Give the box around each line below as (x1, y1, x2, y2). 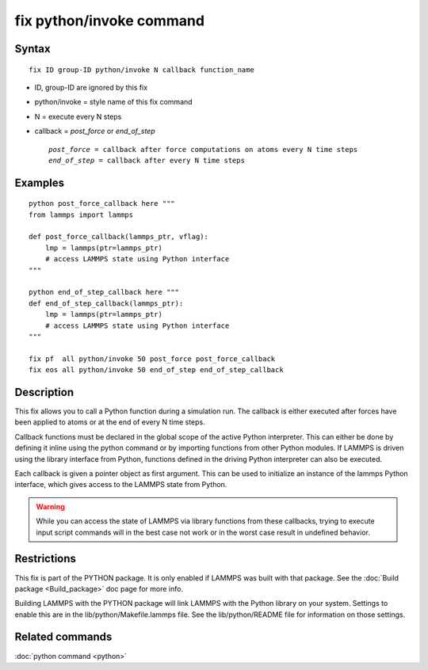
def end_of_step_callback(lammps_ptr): (29, 299, 184, 308)
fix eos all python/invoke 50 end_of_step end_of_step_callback (29, 365, 285, 375)
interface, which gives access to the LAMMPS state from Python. (14, 480, 227, 489)
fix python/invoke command (14, 12, 205, 29)
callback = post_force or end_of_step (34, 127, 155, 136)
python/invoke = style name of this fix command (34, 97, 193, 107)
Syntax (14, 42, 51, 55)
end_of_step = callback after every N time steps (48, 155, 246, 165)
